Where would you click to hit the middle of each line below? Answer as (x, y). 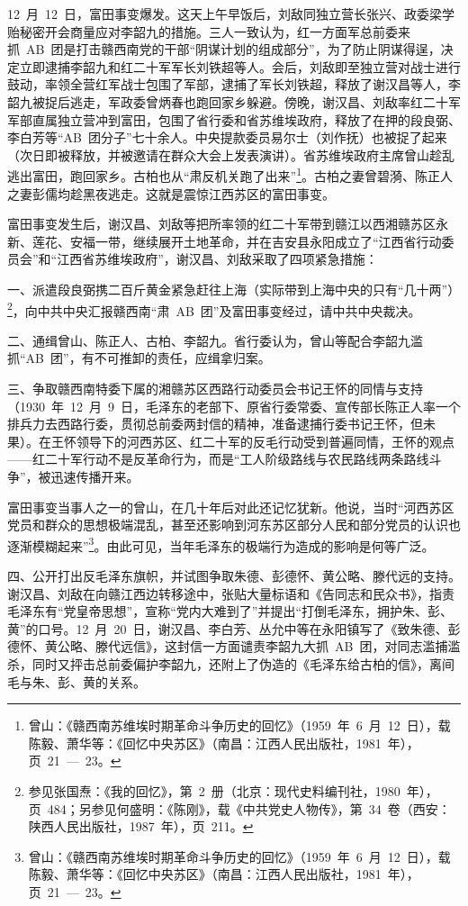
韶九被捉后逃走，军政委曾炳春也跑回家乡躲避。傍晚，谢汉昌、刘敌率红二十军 (234, 101)
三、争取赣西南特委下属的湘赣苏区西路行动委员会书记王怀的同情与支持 (215, 388)
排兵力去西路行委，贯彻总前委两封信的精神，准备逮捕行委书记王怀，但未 (221, 424)
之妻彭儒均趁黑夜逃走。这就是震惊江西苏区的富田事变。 (171, 193)
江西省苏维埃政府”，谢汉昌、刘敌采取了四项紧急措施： (217, 259)
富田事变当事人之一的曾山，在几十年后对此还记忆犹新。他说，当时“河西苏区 (231, 507)
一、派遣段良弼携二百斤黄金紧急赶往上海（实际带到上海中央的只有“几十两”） (234, 289)
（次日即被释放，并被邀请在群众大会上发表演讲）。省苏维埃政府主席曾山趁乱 (231, 154)
